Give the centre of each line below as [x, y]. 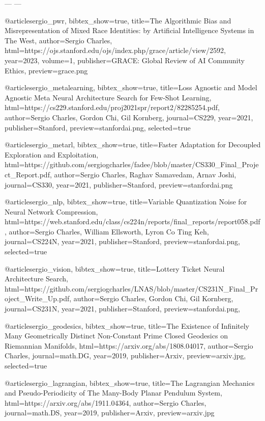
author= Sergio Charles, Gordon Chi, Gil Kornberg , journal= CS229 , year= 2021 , [129, 117]
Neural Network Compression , [51, 211]
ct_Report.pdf [27, 174]
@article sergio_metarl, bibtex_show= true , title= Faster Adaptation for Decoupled [133, 144]
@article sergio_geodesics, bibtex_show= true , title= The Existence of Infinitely [127, 325]
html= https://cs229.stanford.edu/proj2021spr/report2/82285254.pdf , [112, 107]
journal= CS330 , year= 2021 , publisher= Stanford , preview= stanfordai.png [119, 184]
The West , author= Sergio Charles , [58, 40]
